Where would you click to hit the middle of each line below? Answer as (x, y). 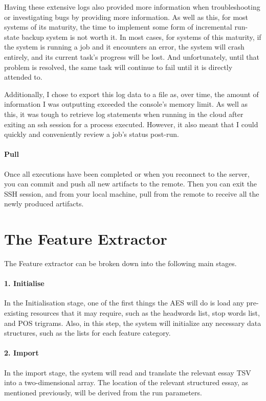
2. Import (21, 353)
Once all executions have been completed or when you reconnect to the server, (127, 173)
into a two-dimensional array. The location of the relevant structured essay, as (126, 382)
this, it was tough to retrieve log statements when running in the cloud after (124, 114)
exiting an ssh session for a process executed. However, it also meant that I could (131, 124)
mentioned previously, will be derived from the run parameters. (103, 392)
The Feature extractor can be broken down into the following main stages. (120, 263)
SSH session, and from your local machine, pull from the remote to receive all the (132, 193)
